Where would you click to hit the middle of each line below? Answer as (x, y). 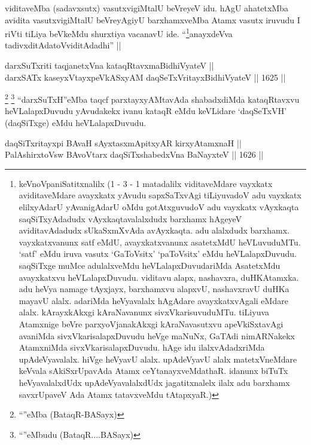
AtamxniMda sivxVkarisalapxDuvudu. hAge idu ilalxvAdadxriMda (142, 347)
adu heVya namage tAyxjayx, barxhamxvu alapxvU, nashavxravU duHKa (154, 289)
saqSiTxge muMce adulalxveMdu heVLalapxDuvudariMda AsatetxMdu (150, 265)
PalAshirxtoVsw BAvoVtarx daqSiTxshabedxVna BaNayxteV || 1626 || (134, 154)
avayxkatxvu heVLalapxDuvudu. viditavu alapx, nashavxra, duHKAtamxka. (159, 277)
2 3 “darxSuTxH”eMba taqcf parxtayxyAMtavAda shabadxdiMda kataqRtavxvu (152, 98)
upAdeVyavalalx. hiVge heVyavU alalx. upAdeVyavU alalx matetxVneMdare (158, 359)
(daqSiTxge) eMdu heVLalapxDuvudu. (76, 123)
